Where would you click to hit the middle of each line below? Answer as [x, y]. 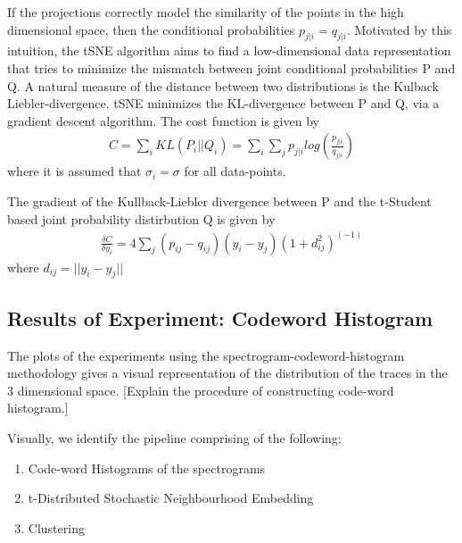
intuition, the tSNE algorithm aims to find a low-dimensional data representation [229, 50]
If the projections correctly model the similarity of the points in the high [206, 12]
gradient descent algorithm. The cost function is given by [163, 120]
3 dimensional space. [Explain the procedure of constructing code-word [201, 390]
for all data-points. [235, 171]
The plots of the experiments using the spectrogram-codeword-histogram [206, 355]
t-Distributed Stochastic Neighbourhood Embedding [171, 498]
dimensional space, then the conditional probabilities [151, 29]
